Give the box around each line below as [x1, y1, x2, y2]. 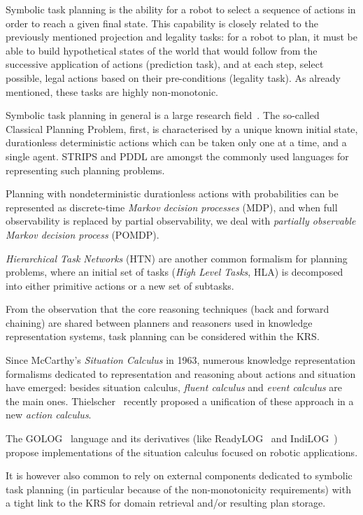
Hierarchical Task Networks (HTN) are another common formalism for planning [6, 251, 348, 265]
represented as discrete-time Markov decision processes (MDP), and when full [6, 199, 338, 214]
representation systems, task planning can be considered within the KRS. [6, 329, 320, 344]
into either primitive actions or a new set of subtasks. [6, 278, 234, 292]
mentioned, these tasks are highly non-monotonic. [6, 84, 218, 99]
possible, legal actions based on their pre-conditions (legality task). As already [6, 70, 341, 85]
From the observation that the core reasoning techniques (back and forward [6, 302, 329, 316]
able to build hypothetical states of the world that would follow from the [6, 43, 318, 57]
